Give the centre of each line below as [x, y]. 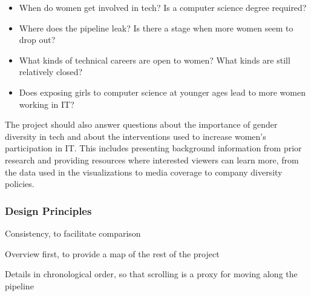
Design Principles [48, 210]
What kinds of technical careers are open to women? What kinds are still [155, 60]
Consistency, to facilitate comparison [73, 233]
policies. [20, 184]
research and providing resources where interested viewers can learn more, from [152, 160]
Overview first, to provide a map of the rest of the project [112, 253]
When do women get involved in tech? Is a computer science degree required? [163, 7]
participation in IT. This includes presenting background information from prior [153, 148]
